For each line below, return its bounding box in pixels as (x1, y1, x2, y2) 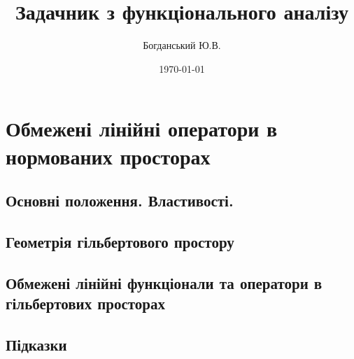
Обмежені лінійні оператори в (6, 114, 278, 143)
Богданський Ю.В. (143, 38, 221, 52)
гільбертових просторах (6, 293, 166, 314)
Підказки (6, 333, 67, 355)
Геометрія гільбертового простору (6, 230, 234, 252)
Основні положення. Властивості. (6, 190, 234, 211)
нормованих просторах (6, 141, 211, 170)
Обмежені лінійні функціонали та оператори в (6, 272, 323, 293)
